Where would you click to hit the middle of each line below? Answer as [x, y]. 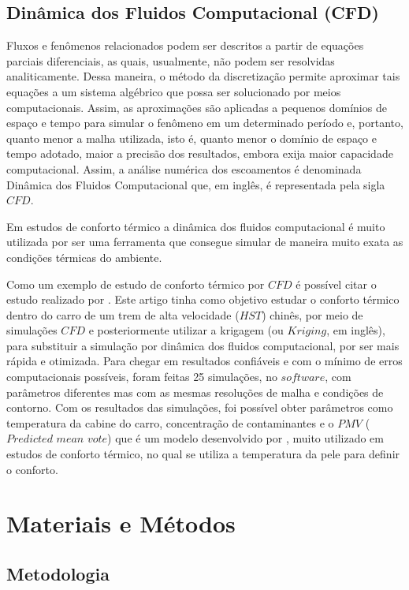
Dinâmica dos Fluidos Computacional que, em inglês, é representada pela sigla [196, 184]
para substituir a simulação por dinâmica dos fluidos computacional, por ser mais [203, 345]
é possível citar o [336, 284]
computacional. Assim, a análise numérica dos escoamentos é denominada [184, 168]
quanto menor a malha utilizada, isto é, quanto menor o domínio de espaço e [191, 138]
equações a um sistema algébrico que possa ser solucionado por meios [174, 91]
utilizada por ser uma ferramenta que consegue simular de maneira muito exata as [205, 242]
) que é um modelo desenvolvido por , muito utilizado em [245, 438]
